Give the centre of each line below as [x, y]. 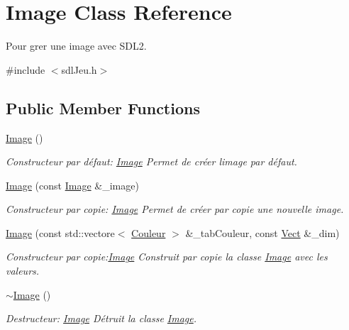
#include [26, 69]
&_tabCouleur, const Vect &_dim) [262, 232]
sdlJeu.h [79, 69]
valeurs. [23, 271]
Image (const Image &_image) [72, 185]
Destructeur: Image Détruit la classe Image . [101, 318]
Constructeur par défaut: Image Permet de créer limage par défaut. [151, 161]
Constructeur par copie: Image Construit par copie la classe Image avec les [167, 257]
